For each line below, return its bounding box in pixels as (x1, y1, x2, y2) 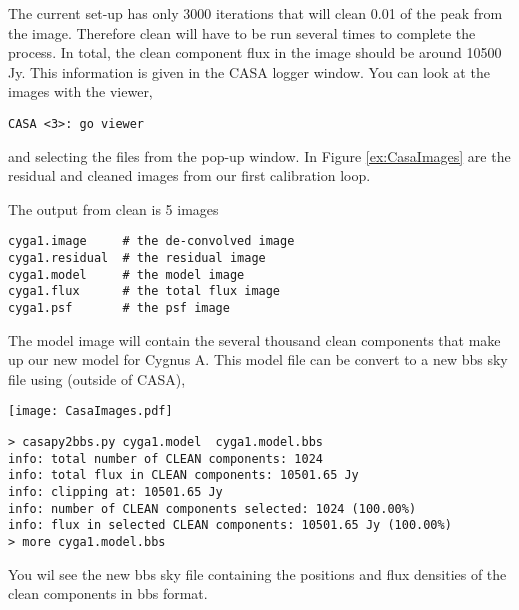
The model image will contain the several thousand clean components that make (8, 329, 501, 350)
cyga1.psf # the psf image (8, 301, 230, 316)
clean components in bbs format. (8, 583, 208, 604)
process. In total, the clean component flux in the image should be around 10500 (8, 42, 502, 63)
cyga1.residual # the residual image (8, 251, 266, 266)
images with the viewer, (8, 81, 153, 102)
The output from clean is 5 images (8, 198, 219, 219)
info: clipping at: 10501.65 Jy (8, 485, 223, 500)
